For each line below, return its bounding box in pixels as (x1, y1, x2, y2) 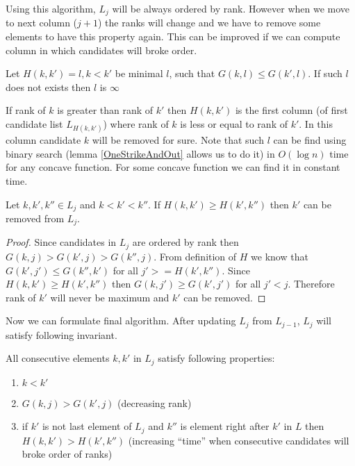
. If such (308, 66, 342, 81)
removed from (6, 211, 65, 226)
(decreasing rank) (117, 395, 192, 410)
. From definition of (154, 249, 237, 263)
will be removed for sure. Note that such (92, 133, 264, 147)
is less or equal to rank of (180, 117, 288, 131)
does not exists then (6, 79, 91, 94)
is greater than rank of (57, 103, 154, 117)
